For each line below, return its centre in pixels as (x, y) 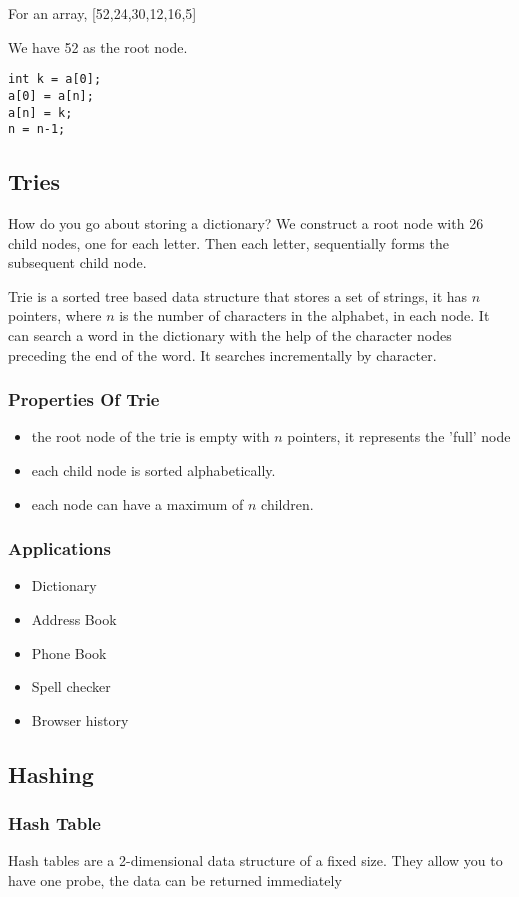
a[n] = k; (40, 112)
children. (287, 503)
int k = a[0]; (55, 79)
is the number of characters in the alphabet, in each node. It (304, 315)
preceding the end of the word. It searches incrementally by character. (222, 354)
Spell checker (71, 686)
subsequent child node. (77, 262)
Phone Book (69, 652)
